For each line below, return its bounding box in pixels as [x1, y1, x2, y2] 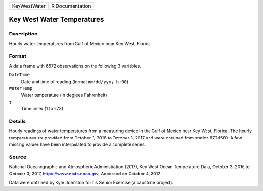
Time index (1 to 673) [21, 106, 64, 112]
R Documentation [51, 3, 91, 9]
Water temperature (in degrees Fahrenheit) [21, 92, 107, 98]
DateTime [9, 72, 30, 78]
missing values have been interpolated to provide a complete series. [9, 141, 146, 148]
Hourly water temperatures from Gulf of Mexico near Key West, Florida [9, 40, 151, 46]
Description [9, 31, 38, 37]
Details [9, 118, 26, 125]
